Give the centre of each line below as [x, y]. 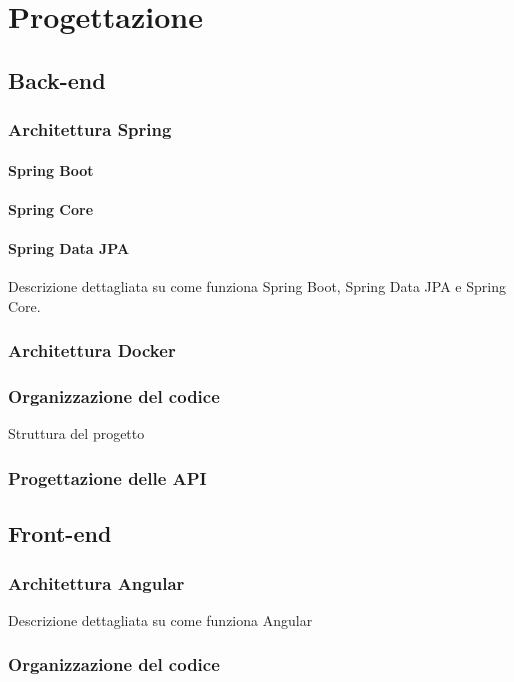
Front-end [60, 533]
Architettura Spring [90, 129]
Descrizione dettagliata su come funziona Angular [160, 619]
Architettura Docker [92, 350]
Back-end [57, 79]
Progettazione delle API [107, 477]
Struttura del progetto [76, 433]
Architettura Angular [96, 582]
